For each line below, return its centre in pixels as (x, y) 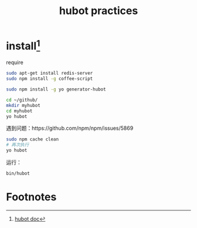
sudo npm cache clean (33, 139)
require (15, 62)
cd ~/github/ (22, 100)
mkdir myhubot (23, 105)
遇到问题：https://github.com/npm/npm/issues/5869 (70, 128)
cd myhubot (19, 111)
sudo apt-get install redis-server (50, 73)
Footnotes (31, 197)
